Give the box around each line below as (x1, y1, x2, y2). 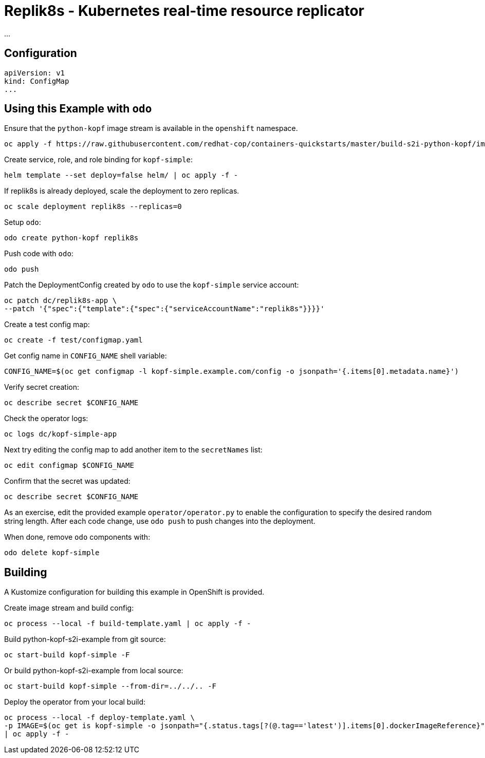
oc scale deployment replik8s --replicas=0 (4, 202, 182, 211)
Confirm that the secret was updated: (4, 477, 130, 486)
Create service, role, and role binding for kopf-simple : (4, 155, 193, 164)
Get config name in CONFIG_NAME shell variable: (4, 351, 167, 361)
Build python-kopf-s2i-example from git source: (4, 635, 166, 644)
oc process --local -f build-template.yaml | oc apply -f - (4, 619, 251, 628)
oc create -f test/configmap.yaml (4, 336, 143, 345)
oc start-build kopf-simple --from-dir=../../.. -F (4, 682, 217, 691)
